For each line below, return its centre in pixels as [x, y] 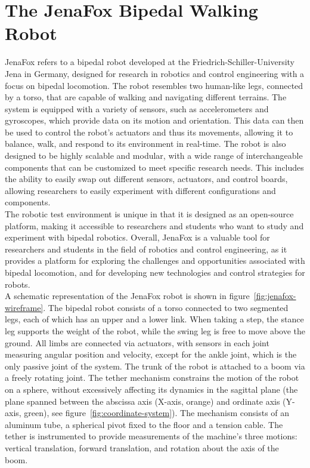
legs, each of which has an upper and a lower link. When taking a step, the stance [154, 319]
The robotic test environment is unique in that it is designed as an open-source [149, 214]
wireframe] [24, 307]
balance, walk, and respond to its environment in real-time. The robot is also [145, 144]
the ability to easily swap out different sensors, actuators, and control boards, [146, 179]
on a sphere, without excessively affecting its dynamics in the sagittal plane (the [151, 389]
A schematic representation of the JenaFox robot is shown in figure [127, 296]
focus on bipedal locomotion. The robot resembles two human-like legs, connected [154, 85]
